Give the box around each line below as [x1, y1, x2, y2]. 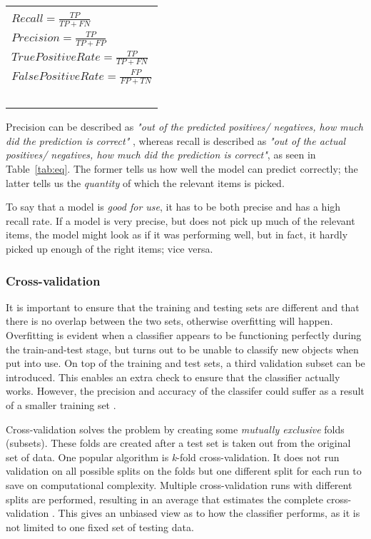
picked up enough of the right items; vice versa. [6, 241, 213, 256]
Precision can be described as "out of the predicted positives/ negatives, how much [6, 119, 363, 134]
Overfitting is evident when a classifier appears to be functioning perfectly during [6, 328, 362, 342]
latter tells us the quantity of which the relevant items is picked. [6, 175, 285, 190]
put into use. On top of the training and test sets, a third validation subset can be [6, 356, 365, 371]
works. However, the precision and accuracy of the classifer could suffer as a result [6, 383, 365, 398]
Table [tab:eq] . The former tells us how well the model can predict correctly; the [6, 161, 358, 176]
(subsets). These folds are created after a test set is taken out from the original [6, 435, 351, 450]
